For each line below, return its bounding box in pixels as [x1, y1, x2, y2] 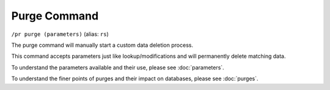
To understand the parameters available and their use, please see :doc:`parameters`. [11, 64, 224, 71]
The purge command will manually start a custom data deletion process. [11, 41, 194, 49]
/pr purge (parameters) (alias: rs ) [11, 30, 109, 38]
